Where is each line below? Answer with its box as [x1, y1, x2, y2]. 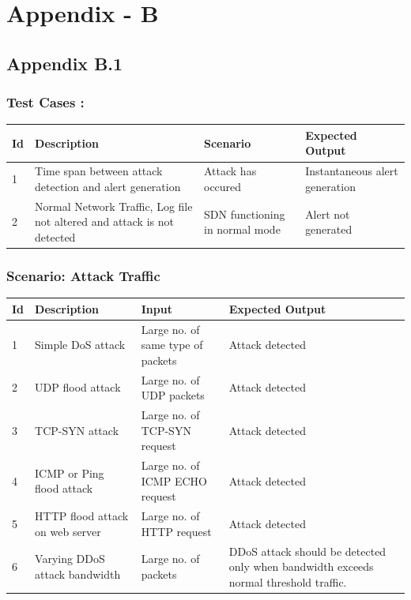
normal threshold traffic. [228, 573, 347, 590]
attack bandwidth [35, 565, 121, 582]
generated [305, 221, 353, 238]
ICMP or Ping [35, 464, 104, 481]
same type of [141, 336, 203, 353]
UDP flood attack [35, 379, 121, 396]
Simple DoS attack [35, 336, 126, 353]
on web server [35, 523, 101, 539]
